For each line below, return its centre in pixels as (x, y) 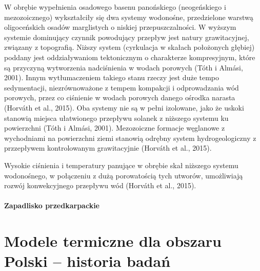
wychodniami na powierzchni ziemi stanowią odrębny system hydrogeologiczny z (130, 138)
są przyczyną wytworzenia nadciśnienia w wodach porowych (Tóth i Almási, (124, 67)
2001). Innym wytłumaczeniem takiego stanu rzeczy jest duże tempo (112, 77)
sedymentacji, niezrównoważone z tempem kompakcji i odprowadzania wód (122, 87)
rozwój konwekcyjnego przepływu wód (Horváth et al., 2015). (100, 185)
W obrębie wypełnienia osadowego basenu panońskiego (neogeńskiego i (115, 7)
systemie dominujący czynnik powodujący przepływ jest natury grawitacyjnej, (127, 37)
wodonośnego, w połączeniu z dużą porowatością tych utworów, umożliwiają (124, 175)
